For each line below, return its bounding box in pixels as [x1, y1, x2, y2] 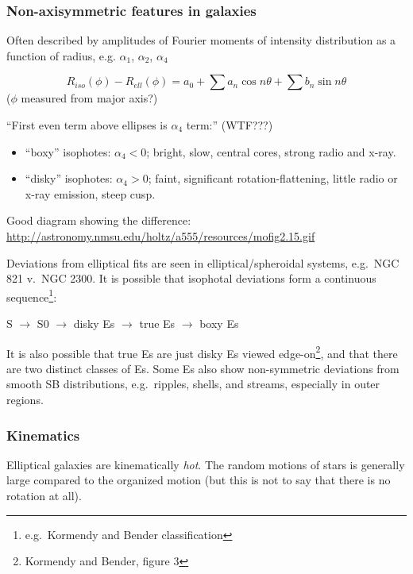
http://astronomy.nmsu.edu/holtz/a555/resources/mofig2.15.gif [6, 227, 315, 244]
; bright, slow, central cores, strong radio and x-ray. [146, 143, 396, 160]
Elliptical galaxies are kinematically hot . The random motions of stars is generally [6, 456, 405, 472]
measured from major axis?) [21, 90, 158, 106]
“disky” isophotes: [25, 170, 113, 187]
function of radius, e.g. [6, 47, 116, 64]
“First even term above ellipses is [6, 117, 168, 133]
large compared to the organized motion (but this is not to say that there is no [6, 472, 391, 488]
